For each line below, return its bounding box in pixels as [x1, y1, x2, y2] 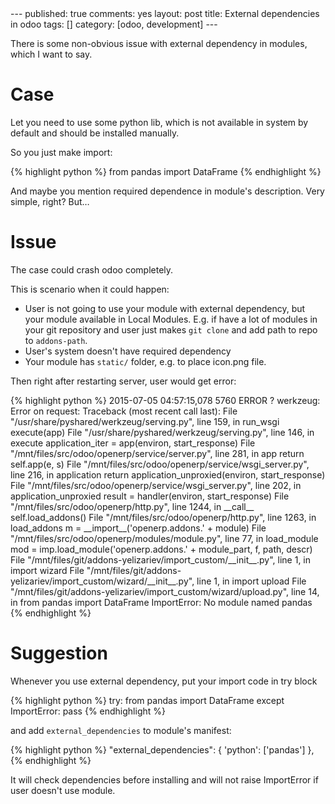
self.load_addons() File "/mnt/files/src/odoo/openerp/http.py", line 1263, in [10, 511, 317, 523]
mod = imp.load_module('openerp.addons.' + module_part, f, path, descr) [10, 543, 313, 555]
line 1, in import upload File [196, 575, 307, 587]
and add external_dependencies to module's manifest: [10, 724, 232, 736]
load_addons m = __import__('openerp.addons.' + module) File [10, 522, 267, 534]
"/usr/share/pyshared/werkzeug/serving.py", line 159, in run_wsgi [10, 415, 280, 427]
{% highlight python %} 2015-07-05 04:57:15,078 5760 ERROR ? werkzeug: [10, 394, 321, 406]
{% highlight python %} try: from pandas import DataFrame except [10, 694, 285, 706]
